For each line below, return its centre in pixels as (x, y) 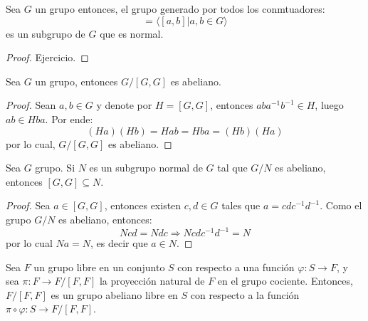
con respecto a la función (245, 294)
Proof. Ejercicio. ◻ (47, 57)
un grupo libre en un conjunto (99, 267)
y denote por (124, 105)
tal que (232, 168)
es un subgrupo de (46, 33)
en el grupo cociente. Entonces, (285, 281)
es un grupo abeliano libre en (114, 294)
